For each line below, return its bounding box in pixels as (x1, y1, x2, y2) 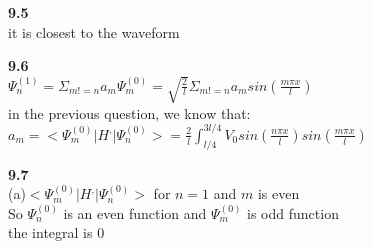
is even (257, 183, 300, 204)
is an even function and (63, 202, 207, 223)
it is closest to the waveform (8, 21, 180, 42)
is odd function (247, 202, 339, 223)
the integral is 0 (8, 222, 105, 243)
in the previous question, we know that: (8, 102, 251, 123)
